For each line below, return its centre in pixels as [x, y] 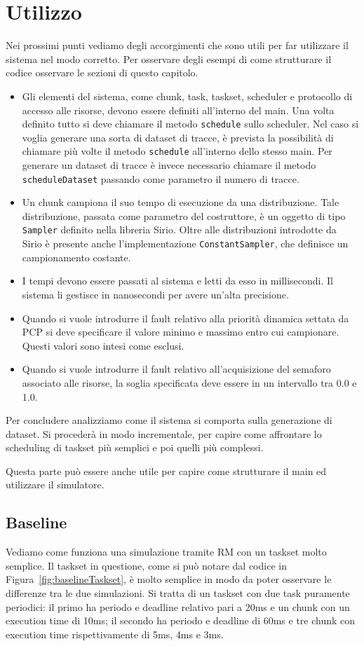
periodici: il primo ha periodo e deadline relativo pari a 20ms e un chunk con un [178, 606]
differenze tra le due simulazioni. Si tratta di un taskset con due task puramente [178, 593]
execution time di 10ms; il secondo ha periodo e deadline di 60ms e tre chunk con [181, 620]
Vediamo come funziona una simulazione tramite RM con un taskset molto [166, 552]
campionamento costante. [76, 257]
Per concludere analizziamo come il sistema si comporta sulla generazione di [169, 420]
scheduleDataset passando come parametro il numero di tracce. [161, 178]
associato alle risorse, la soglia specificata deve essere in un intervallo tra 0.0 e [189, 382]
